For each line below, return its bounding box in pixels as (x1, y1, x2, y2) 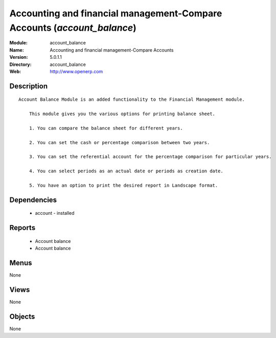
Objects (9, 312, 35, 321)
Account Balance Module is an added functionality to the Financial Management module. (18, 97, 245, 102)
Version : (9, 54, 28, 60)
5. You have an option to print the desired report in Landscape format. (29, 183, 218, 188)
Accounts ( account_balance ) (9, 22, 136, 33)
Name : (9, 47, 24, 53)
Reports (9, 223, 36, 232)
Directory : (9, 61, 32, 67)
